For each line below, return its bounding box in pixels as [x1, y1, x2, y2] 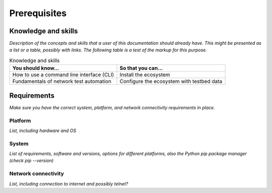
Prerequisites [9, 8, 67, 19]
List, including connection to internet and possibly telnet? [9, 180, 128, 186]
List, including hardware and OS [9, 127, 77, 134]
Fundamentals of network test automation [12, 78, 112, 85]
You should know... [12, 65, 59, 72]
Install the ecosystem [119, 71, 170, 78]
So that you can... [119, 65, 163, 72]
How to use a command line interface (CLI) [12, 71, 114, 78]
